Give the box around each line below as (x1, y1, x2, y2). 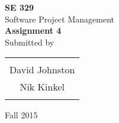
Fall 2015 (5, 109, 38, 121)
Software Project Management (5, 12, 114, 25)
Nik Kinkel (20, 80, 65, 94)
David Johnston (9, 63, 75, 77)
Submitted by (5, 35, 54, 48)
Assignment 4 (5, 24, 62, 37)
